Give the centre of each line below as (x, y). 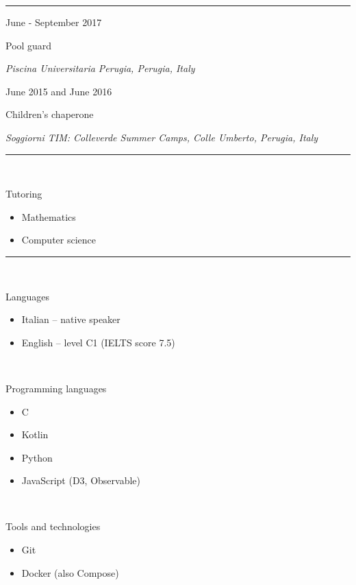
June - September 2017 (54, 22)
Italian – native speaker (71, 319)
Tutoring (24, 194)
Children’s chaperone (50, 114)
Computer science (59, 240)
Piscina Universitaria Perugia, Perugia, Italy (100, 68)
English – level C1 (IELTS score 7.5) (98, 342)
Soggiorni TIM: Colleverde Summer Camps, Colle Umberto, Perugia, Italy (162, 137)
